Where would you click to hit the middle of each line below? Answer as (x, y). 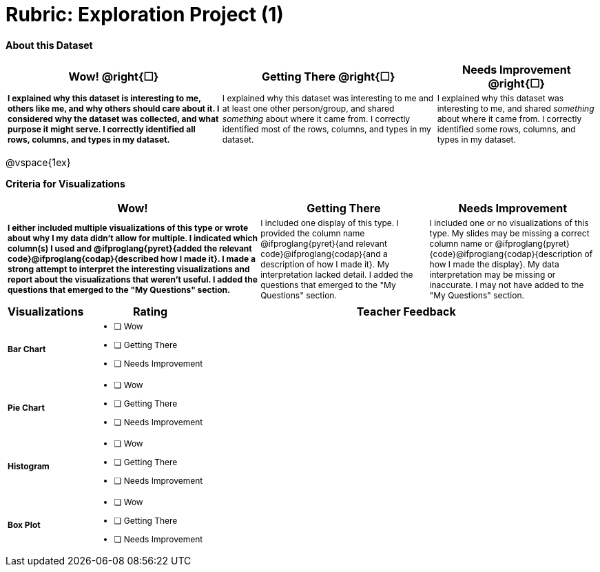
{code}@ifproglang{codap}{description (506, 254)
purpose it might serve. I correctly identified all (102, 129)
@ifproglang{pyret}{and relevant (324, 243)
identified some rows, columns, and (506, 129)
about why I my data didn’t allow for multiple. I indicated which (133, 238)
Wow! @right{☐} (114, 76)
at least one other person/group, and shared (308, 108)
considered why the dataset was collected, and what (113, 119)
